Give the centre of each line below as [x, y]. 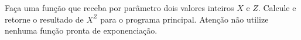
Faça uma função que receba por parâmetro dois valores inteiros [119, 8]
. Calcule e [277, 8]
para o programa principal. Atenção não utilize [184, 19]
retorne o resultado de [44, 19]
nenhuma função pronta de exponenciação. [81, 30]
